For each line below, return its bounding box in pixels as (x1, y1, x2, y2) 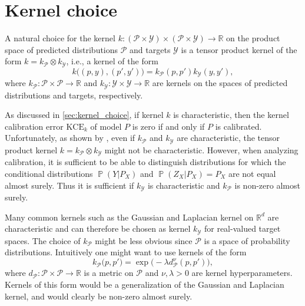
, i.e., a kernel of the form (66, 55, 158, 67)
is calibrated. (215, 120, 262, 132)
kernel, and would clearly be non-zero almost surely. (5, 289, 193, 302)
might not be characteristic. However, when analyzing (104, 143, 299, 156)
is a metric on (84, 266, 134, 279)
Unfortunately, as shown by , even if (5, 131, 135, 144)
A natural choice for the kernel (5, 32, 115, 44)
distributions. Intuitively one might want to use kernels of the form (5, 246, 247, 258)
